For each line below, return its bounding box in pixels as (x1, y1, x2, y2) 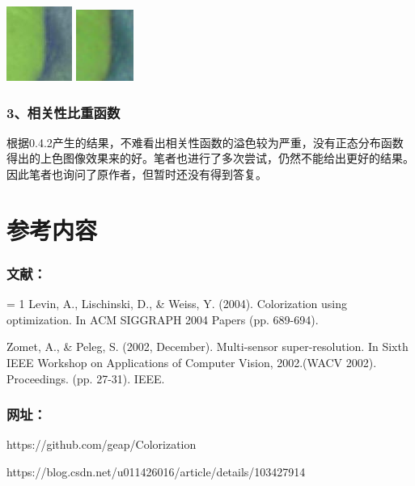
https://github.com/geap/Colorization (6, 436, 197, 453)
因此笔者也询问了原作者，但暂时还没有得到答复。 (6, 166, 267, 182)
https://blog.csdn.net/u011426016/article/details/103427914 (6, 463, 306, 480)
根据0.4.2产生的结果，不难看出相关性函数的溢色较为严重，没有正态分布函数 (6, 133, 404, 150)
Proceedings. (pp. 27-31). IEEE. (6, 370, 165, 387)
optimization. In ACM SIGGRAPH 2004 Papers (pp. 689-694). (6, 311, 319, 328)
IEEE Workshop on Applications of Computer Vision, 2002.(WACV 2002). (6, 353, 377, 370)
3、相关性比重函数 (6, 102, 121, 122)
